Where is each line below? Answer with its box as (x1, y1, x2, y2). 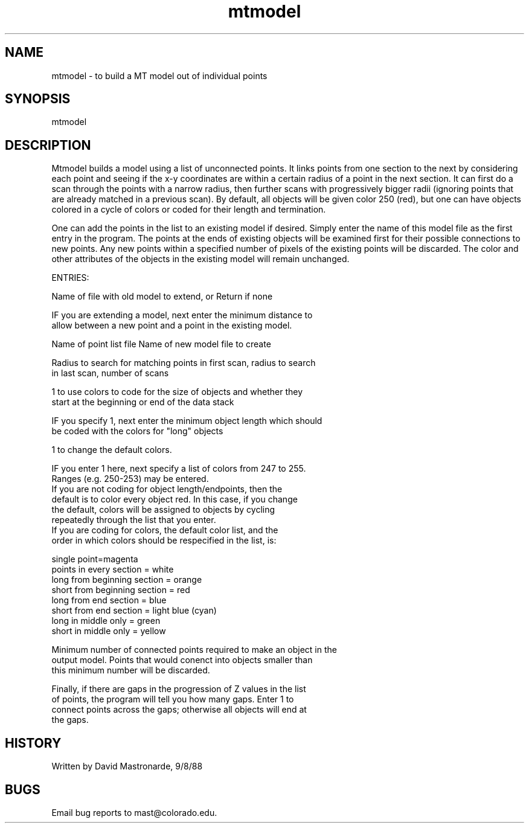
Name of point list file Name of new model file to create (51, 339, 271, 350)
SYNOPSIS (5, 91, 71, 107)
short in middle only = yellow (51, 626, 166, 637)
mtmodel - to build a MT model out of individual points (51, 70, 268, 81)
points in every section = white (51, 564, 174, 575)
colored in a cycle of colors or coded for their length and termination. (51, 204, 326, 215)
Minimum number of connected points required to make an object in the (51, 644, 337, 655)
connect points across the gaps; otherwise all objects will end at (51, 704, 307, 715)
